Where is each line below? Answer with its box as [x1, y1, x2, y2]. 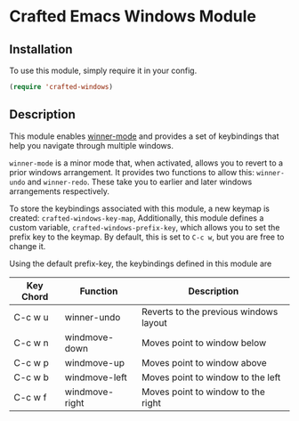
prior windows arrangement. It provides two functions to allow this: [9, 166, 255, 177]
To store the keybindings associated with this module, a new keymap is [9, 203, 270, 214]
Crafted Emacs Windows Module [9, 6, 256, 27]
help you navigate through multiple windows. [9, 140, 174, 150]
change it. [9, 240, 46, 251]
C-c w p [13, 356, 49, 368]
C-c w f [13, 391, 47, 403]
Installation [9, 42, 73, 57]
